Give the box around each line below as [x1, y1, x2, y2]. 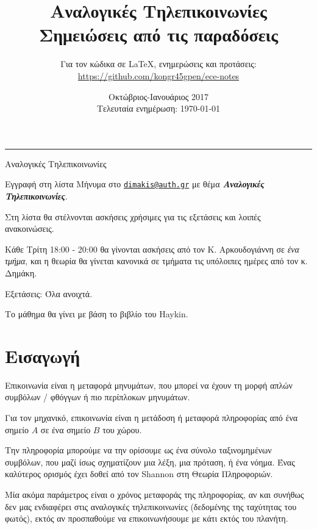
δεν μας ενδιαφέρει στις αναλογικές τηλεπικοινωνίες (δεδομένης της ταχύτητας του [5, 500, 297, 513]
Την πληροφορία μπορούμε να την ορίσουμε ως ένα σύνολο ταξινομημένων [5, 444, 272, 456]
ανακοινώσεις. [5, 222, 54, 235]
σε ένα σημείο [40, 423, 91, 436]
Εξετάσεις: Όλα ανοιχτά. [5, 287, 93, 300]
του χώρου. [102, 423, 142, 436]
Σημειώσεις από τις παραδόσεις [38, 22, 279, 47]
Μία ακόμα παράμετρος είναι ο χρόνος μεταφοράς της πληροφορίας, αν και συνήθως [5, 488, 304, 500]
